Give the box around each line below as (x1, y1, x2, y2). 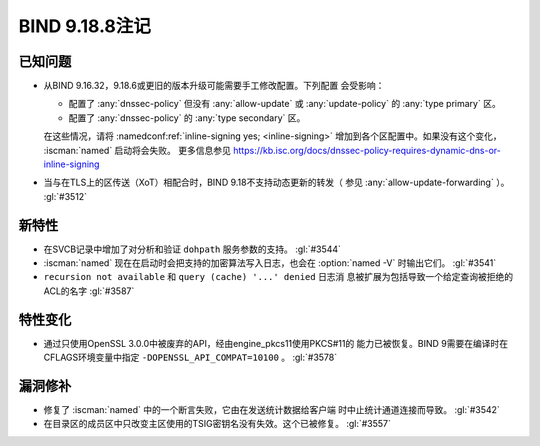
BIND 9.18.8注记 (18, 15, 152, 37)
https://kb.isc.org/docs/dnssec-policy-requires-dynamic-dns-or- (233, 144, 502, 156)
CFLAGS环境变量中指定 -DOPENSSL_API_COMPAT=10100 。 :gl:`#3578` (43, 351, 338, 364)
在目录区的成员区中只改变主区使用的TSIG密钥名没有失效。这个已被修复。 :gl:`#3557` (43, 418, 392, 430)
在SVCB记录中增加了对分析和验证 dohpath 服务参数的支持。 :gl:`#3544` (43, 243, 342, 255)
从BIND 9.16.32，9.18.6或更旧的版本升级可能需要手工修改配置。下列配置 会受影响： (43, 80, 385, 92)
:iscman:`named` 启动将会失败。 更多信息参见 (43, 144, 232, 156)
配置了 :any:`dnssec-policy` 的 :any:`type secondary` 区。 (68, 111, 306, 124)
